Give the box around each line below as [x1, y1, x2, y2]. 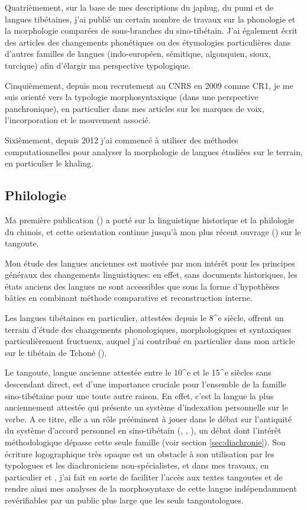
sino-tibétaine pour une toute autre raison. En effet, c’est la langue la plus [5, 389, 274, 402]
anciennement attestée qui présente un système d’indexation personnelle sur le [5, 401, 288, 413]
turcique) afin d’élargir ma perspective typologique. [5, 59, 191, 71]
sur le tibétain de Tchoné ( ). [5, 346, 107, 358]
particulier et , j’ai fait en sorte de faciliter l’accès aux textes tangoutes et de [5, 470, 283, 483]
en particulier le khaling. [5, 157, 93, 169]
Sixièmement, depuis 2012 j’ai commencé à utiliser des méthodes [5, 133, 238, 146]
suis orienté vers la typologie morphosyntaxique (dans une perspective [5, 91, 258, 103]
